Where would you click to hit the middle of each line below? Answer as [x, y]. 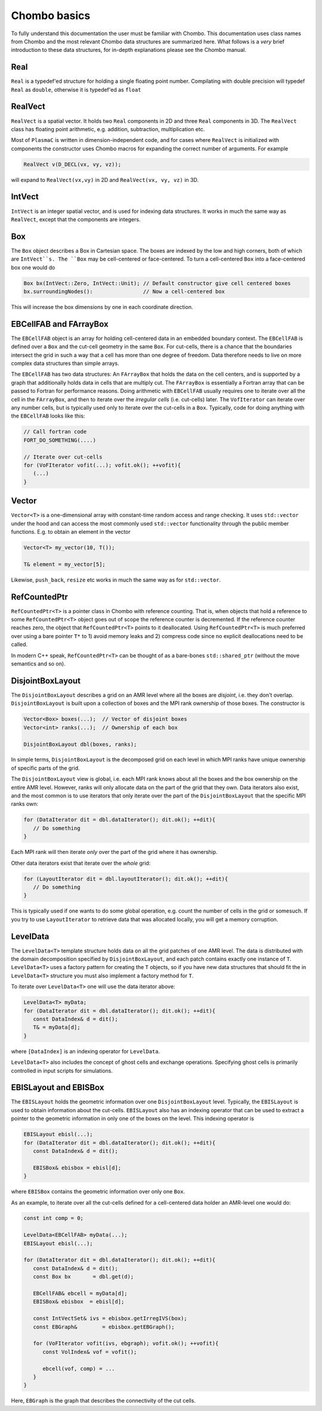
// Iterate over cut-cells [63, 457]
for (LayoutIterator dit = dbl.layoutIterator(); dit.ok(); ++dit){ [126, 879]
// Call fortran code [55, 432]
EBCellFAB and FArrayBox [60, 324]
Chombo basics [51, 16]
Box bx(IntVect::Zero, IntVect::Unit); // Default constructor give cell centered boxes [157, 283]
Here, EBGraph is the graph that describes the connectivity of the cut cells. [103, 1401]
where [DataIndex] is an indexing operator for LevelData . [86, 1051]
